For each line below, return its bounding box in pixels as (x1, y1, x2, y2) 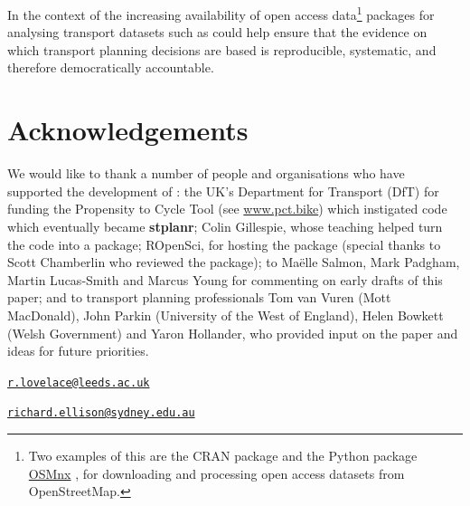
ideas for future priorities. (7, 341, 149, 360)
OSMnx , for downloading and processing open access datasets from (28, 463, 405, 482)
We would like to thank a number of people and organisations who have (7, 164, 405, 183)
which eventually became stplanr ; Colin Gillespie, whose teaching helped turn (7, 216, 443, 235)
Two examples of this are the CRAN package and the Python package (28, 446, 418, 464)
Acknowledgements (7, 111, 249, 148)
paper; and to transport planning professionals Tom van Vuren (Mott (7, 288, 391, 307)
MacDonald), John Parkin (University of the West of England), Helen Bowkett (7, 305, 444, 324)
